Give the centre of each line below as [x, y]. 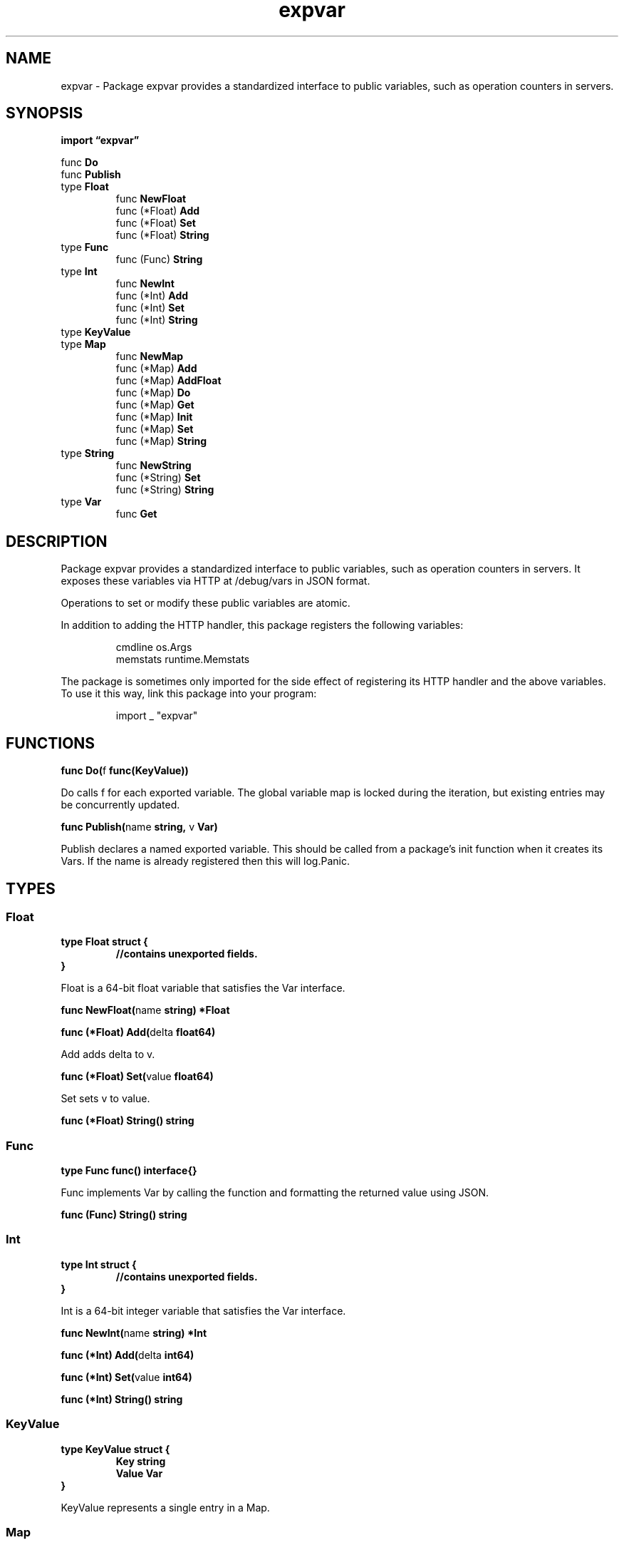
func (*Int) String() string [122, 1399]
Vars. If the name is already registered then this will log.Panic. [205, 861]
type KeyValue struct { [115, 1449]
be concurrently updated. [120, 805]
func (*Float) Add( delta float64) [138, 1032]
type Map [83, 344]
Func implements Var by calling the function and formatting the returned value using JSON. [275, 1193]
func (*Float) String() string [128, 1121]
